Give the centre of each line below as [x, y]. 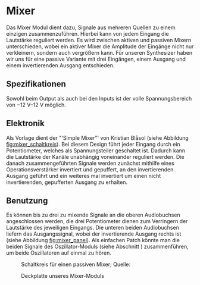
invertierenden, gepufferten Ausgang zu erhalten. [67, 182]
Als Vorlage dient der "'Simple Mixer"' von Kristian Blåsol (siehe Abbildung [97, 137]
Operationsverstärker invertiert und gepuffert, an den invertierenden [90, 169]
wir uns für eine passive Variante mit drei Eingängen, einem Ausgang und [96, 59]
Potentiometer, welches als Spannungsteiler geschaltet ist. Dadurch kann [96, 151]
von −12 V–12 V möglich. [36, 105]
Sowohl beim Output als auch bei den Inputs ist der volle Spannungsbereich [99, 98]
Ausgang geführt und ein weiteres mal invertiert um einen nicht [84, 176]
